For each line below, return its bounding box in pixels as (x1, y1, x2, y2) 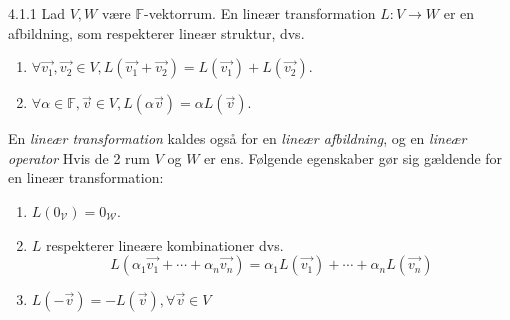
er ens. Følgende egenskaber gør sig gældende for (204, 147, 503, 168)
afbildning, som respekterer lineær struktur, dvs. (8, 22, 305, 43)
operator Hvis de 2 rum (8, 147, 150, 168)
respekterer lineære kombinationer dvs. (46, 234, 284, 255)
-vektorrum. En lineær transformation (143, 3, 376, 23)
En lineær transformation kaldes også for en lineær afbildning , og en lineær (8, 128, 467, 149)
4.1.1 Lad (8, 3, 65, 23)
